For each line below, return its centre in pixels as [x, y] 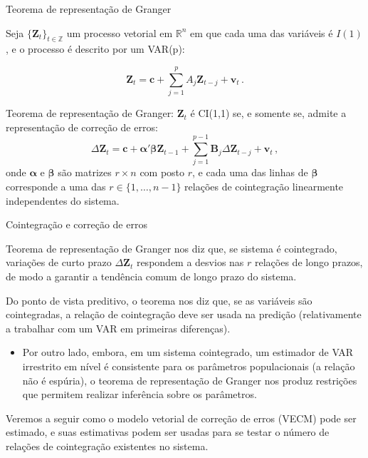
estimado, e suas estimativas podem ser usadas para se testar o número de [168, 432]
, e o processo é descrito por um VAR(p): [95, 49]
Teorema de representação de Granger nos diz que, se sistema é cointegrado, [172, 248]
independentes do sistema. [63, 200]
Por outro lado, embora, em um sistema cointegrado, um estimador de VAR [188, 352]
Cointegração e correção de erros [77, 224]
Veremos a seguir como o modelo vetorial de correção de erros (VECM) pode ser [181, 418]
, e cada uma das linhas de [250, 172]
